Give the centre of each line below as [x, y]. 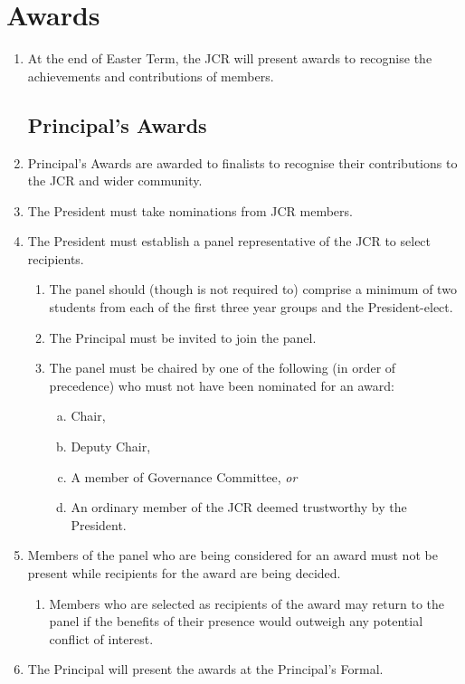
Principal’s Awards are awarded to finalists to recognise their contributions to [242, 162]
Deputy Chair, [111, 446]
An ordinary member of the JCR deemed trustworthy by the [239, 507]
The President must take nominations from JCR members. [190, 210]
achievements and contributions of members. [151, 76]
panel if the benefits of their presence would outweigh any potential [236, 621]
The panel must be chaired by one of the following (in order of [223, 368]
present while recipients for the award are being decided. [184, 573]
